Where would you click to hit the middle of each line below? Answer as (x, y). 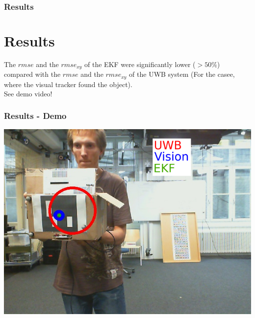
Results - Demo (35, 115)
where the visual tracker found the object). (68, 84)
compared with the (32, 74)
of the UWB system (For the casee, (182, 74)
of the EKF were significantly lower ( (140, 64)
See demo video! (28, 94)
